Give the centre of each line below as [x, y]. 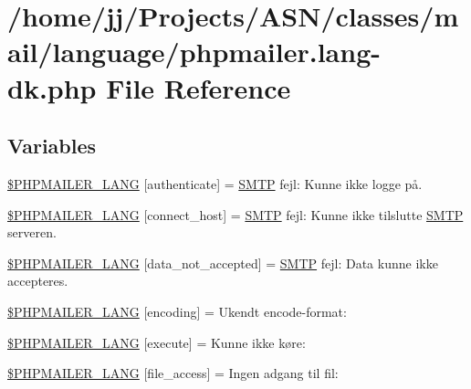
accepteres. [38, 281]
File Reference [199, 87]
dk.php [52, 87]
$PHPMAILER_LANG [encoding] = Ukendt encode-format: [177, 311]
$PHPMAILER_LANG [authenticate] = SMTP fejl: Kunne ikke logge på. [215, 183]
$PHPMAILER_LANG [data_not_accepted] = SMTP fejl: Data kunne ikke [223, 263]
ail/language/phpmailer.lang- [194, 52]
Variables [52, 146]
